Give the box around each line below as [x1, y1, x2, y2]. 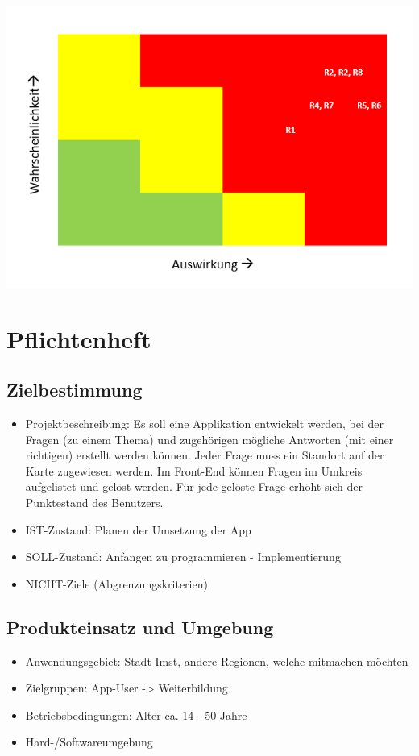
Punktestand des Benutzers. [25, 494, 164, 510]
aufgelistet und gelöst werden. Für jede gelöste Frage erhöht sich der [25, 478, 363, 495]
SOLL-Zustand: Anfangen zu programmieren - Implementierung [25, 548, 341, 565]
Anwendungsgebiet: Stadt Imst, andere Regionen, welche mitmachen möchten [25, 652, 409, 669]
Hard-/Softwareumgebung [25, 733, 153, 750]
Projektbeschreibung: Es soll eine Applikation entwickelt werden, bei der [25, 415, 384, 432]
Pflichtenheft [6, 322, 151, 355]
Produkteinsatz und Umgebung [6, 614, 274, 639]
